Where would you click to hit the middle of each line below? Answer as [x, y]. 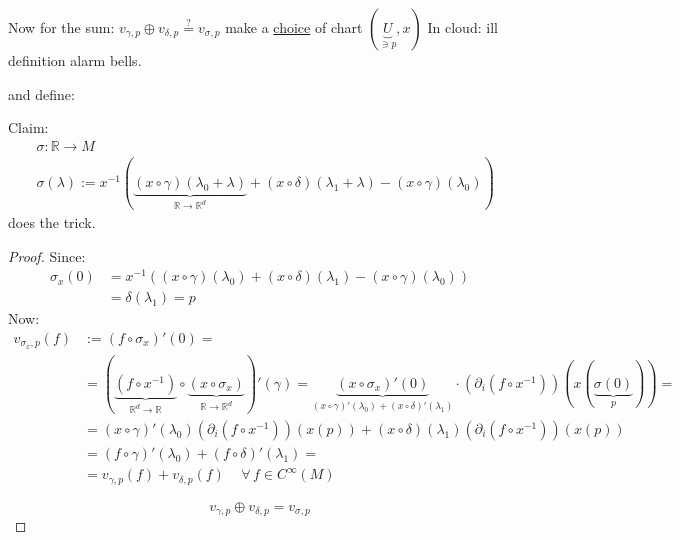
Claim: [28, 127]
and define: [41, 93]
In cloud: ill [462, 27]
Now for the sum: [61, 27]
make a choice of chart [294, 27]
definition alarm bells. [75, 60]
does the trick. [52, 221]
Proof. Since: [47, 255]
